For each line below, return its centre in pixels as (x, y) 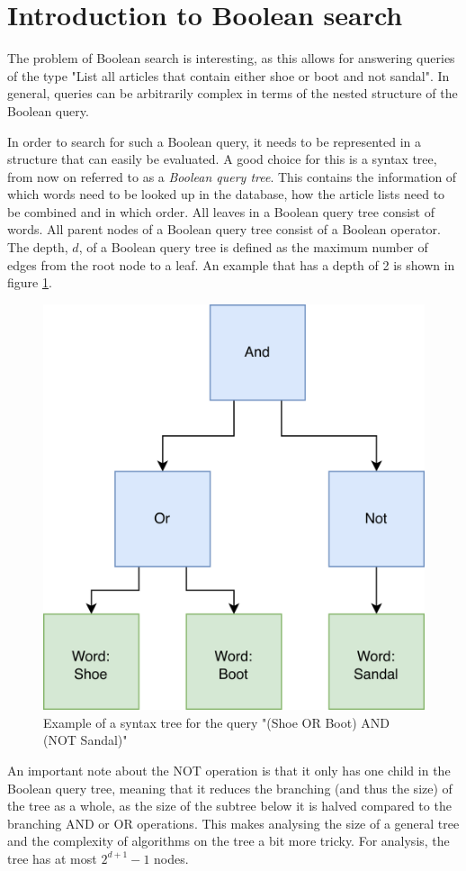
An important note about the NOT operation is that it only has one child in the (229, 770)
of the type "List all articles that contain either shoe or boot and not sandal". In (229, 75)
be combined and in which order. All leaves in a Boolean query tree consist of (221, 211)
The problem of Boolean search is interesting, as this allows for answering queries (231, 58)
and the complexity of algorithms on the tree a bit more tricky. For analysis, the (229, 841)
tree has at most (52, 858)
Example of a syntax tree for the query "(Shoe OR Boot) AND (216, 722)
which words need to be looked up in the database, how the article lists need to (226, 194)
